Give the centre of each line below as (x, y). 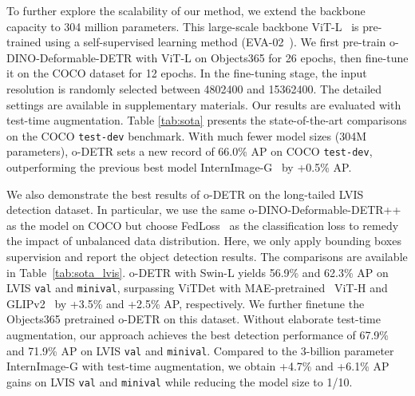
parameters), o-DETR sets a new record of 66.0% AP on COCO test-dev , (190, 151)
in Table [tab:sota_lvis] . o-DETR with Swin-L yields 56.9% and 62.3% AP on (198, 272)
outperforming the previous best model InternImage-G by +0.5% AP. (179, 167)
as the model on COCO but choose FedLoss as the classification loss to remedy (203, 225)
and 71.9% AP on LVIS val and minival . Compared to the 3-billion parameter (200, 350)
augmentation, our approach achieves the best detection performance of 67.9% (198, 335)
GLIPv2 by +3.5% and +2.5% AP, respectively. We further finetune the (186, 303)
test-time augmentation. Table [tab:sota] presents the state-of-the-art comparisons (207, 120)
